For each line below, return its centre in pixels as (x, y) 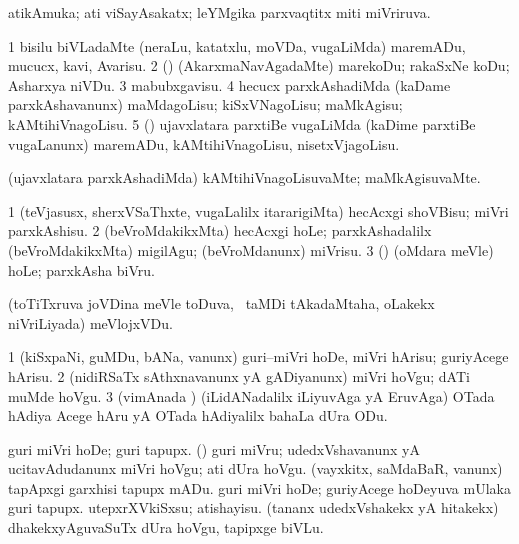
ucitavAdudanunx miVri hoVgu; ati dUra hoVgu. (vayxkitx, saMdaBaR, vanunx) (255, 468)
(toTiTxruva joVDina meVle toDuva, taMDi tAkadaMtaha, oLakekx (221, 303)
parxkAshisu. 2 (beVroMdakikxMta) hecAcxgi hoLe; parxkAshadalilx (220, 230)
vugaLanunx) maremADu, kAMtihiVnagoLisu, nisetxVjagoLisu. (204, 143)
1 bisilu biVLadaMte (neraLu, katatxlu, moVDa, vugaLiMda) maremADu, (237, 45)
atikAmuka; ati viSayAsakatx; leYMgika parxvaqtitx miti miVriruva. (219, 12)
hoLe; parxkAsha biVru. (81, 269)
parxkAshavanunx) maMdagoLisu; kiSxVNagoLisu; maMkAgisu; (205, 104)
